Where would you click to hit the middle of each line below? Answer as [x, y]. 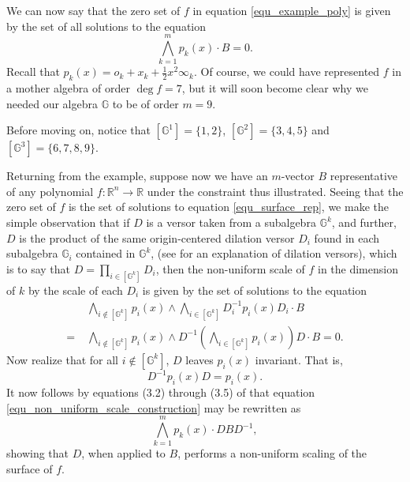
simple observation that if [68, 222]
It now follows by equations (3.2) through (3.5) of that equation [161, 392]
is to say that [39, 268]
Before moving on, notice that [79, 130]
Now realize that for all [63, 359]
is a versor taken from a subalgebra [231, 222]
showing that [38, 453]
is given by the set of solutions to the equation [255, 290]
